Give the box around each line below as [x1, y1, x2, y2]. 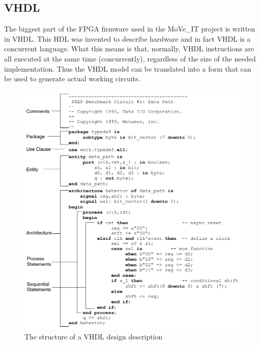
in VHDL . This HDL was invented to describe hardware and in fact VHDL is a [4, 33, 251, 44]
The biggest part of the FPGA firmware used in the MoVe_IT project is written [4, 23, 255, 34]
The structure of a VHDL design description [24, 331, 163, 342]
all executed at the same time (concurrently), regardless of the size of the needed [4, 53, 256, 64]
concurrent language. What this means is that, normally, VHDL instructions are [4, 43, 254, 54]
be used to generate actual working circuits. [4, 73, 140, 84]
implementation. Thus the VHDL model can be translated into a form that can [4, 63, 251, 74]
